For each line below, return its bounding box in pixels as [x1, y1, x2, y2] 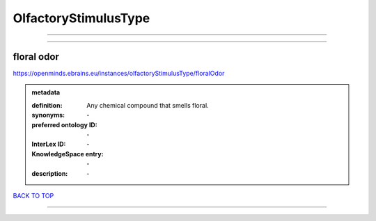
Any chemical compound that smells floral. [86, 101, 209, 109]
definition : [31, 101, 63, 109]
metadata [31, 88, 61, 97]
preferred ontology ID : [31, 120, 97, 129]
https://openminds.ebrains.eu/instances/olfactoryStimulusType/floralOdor [13, 69, 225, 78]
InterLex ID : [31, 140, 66, 149]
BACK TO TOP [13, 191, 54, 199]
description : [31, 169, 68, 177]
